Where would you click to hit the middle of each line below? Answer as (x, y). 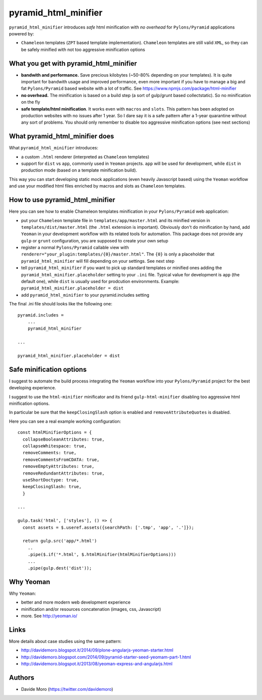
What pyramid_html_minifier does (61, 136)
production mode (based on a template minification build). (79, 170)
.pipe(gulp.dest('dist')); (60, 568)
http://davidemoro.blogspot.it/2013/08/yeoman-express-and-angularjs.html (97, 664)
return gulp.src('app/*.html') (60, 541)
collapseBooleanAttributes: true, (64, 439)
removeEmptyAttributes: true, (58, 466)
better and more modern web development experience (76, 602)
